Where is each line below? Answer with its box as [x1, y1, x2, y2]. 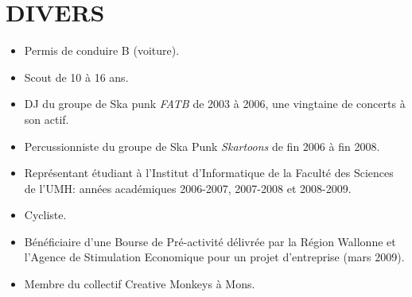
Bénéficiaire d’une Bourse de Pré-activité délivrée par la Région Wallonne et [24, 233, 396, 249]
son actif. [24, 110, 69, 127]
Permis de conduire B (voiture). [24, 42, 180, 59]
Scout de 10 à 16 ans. [24, 68, 129, 85]
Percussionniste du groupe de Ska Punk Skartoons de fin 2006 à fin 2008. [24, 137, 380, 154]
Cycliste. [24, 206, 67, 223]
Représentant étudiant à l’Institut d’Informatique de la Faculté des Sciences [24, 164, 394, 181]
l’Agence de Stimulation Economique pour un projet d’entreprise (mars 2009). [24, 249, 405, 265]
